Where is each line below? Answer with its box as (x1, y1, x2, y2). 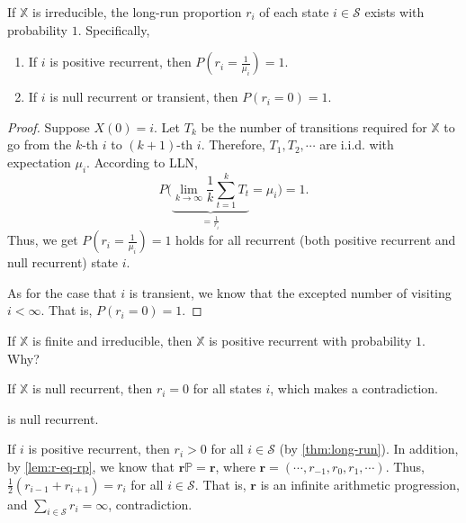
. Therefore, (201, 135, 265, 154)
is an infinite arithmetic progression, (260, 474, 460, 493)
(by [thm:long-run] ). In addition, (279, 439, 459, 458)
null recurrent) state (7, 253, 119, 272)
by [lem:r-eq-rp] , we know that (7, 456, 175, 475)
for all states (193, 379, 262, 398)
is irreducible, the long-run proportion (32, 3, 242, 21)
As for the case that (7, 283, 117, 302)
